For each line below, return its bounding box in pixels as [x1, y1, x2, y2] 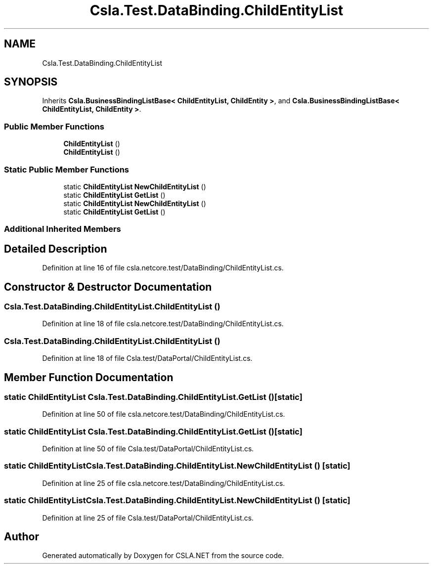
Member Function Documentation [4, 371, 173, 384]
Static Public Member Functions [4, 164, 130, 175]
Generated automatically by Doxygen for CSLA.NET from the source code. [42, 551, 284, 560]
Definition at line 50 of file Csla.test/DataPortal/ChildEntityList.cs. [42, 444, 254, 453]
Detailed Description [4, 242, 107, 255]
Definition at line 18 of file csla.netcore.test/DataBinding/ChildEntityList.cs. [42, 319, 284, 328]
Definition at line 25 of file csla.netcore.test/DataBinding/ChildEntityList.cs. [42, 479, 285, 487]
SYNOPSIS [4, 76, 58, 88]
